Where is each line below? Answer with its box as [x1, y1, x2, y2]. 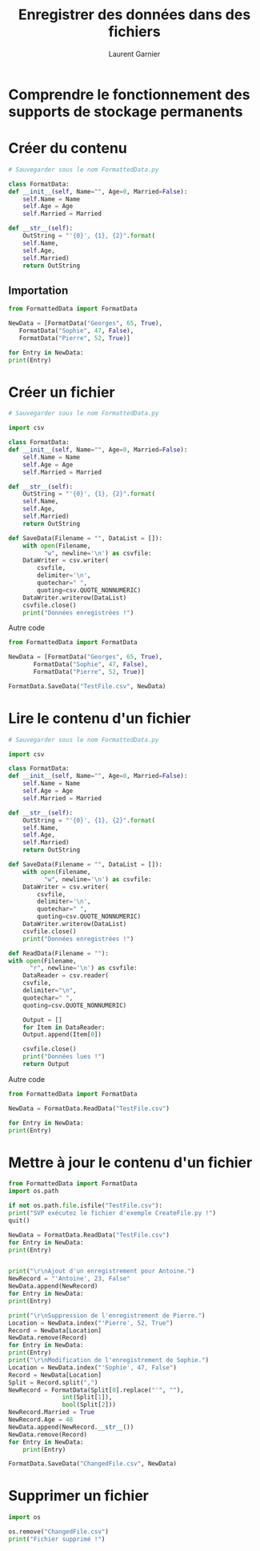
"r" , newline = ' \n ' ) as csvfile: [29, 964, 138, 972]
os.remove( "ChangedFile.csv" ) [8, 1528, 110, 1536]
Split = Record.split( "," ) [8, 1378, 98, 1386]
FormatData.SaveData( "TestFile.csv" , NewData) [8, 682, 166, 690]
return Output [22, 1060, 70, 1068]
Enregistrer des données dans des [18, 6, 251, 24]
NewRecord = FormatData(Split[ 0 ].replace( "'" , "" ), [8, 1386, 184, 1394]
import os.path [8, 1187, 59, 1196]
